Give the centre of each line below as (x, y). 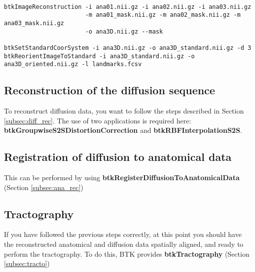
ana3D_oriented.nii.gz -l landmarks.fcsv (73, 64)
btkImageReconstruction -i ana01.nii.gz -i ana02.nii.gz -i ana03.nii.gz (128, 7)
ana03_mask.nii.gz (34, 23)
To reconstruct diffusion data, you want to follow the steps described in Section (124, 111)
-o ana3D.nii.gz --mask (124, 31)
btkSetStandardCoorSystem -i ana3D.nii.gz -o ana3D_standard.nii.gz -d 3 (128, 48)
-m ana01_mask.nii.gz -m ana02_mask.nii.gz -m (163, 15)
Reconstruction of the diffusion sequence (109, 90)
